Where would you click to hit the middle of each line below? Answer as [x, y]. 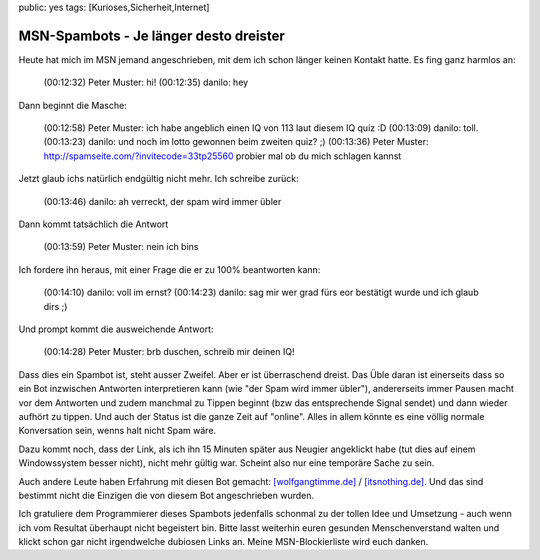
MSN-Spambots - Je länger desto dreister [151, 35]
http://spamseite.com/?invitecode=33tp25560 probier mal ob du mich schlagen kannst [222, 156]
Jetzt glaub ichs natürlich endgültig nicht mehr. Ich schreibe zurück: [158, 179]
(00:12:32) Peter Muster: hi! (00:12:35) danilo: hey [146, 82]
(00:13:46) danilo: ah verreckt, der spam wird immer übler [162, 201]
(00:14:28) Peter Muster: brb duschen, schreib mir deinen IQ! [169, 352]
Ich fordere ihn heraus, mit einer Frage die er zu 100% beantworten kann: [169, 269]
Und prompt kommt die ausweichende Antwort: [116, 329]
